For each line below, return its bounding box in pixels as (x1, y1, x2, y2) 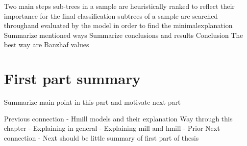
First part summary (4, 68, 141, 88)
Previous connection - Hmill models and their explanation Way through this (4, 113, 233, 123)
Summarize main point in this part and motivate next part (4, 97, 181, 107)
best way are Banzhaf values (4, 39, 89, 50)
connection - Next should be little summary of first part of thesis (4, 132, 199, 143)
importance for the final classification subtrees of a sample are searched (4, 10, 218, 21)
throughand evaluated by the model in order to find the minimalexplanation (4, 20, 233, 30)
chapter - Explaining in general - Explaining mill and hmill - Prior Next (4, 123, 220, 133)
